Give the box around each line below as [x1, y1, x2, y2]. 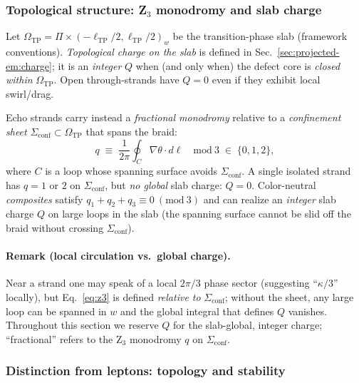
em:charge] [6, 58, 52, 73]
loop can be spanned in [6, 303, 107, 318]
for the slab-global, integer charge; [173, 317, 323, 332]
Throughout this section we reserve [6, 317, 159, 332]
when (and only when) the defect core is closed [135, 58, 340, 73]
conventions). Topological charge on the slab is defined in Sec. [6, 44, 273, 59]
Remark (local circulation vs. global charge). [6, 248, 231, 263]
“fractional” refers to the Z [6, 331, 123, 346]
